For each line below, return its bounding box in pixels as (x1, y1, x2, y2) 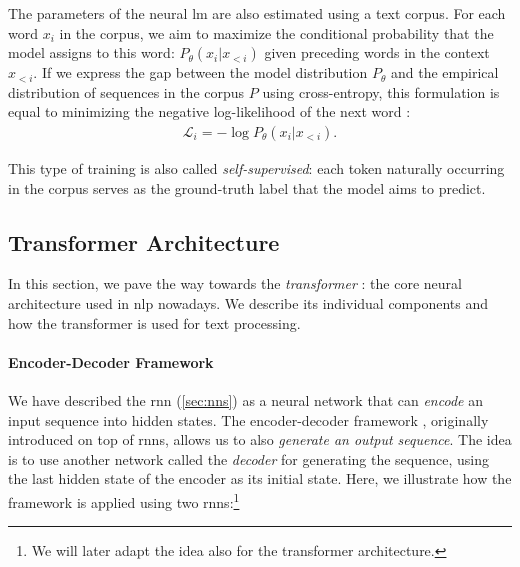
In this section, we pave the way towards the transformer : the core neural (8, 273, 462, 294)
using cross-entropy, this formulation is (262, 81, 500, 102)
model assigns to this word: (8, 42, 175, 63)
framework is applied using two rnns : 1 (8, 488, 240, 512)
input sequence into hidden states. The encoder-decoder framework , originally (8, 409, 489, 430)
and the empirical (391, 62, 499, 83)
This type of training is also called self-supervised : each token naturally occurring (8, 158, 505, 178)
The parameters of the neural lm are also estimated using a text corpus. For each (8, 3, 506, 23)
